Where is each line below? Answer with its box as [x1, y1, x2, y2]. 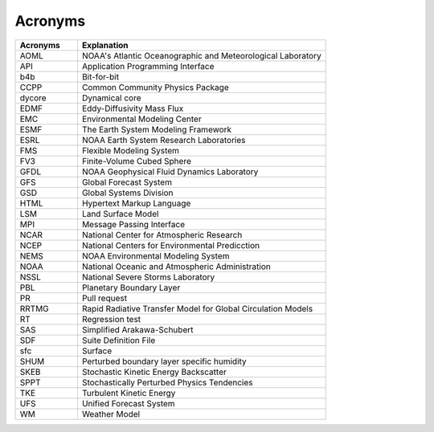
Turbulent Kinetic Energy [81, 387, 176, 398]
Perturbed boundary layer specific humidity [81, 356, 247, 367]
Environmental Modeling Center [81, 113, 202, 124]
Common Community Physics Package [81, 81, 229, 92]
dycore [19, 92, 47, 104]
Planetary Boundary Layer [81, 282, 181, 293]
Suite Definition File [81, 334, 156, 345]
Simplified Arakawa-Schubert [81, 324, 194, 335]
